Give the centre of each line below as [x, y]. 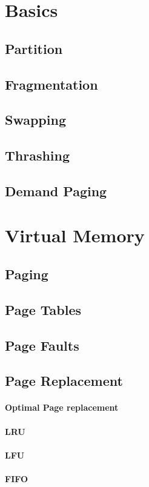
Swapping [35, 120]
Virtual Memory [75, 235]
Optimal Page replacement [62, 407]
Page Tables [43, 309]
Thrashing [38, 155]
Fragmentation [51, 84]
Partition [34, 48]
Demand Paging [56, 190]
